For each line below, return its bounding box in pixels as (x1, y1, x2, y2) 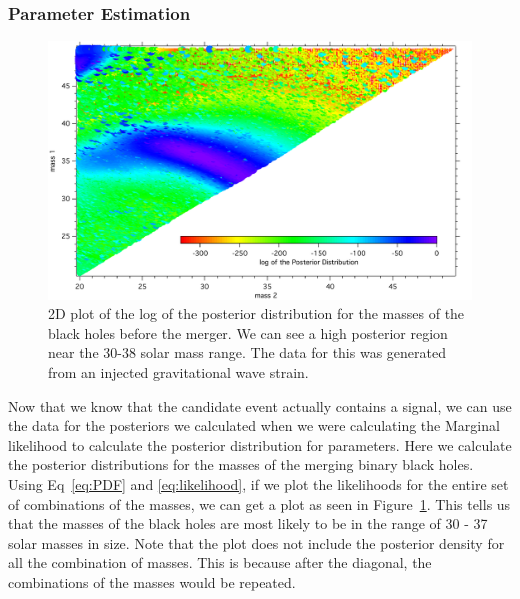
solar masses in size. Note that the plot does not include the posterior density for (8, 532, 505, 553)
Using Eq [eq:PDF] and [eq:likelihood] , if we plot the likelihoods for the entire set (8, 473, 509, 494)
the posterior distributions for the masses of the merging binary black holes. (8, 454, 474, 475)
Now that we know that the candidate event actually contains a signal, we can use (8, 395, 512, 416)
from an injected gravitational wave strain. (48, 361, 309, 382)
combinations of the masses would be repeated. (8, 571, 296, 592)
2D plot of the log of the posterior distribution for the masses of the (48, 303, 465, 324)
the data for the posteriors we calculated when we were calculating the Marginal (8, 415, 500, 436)
